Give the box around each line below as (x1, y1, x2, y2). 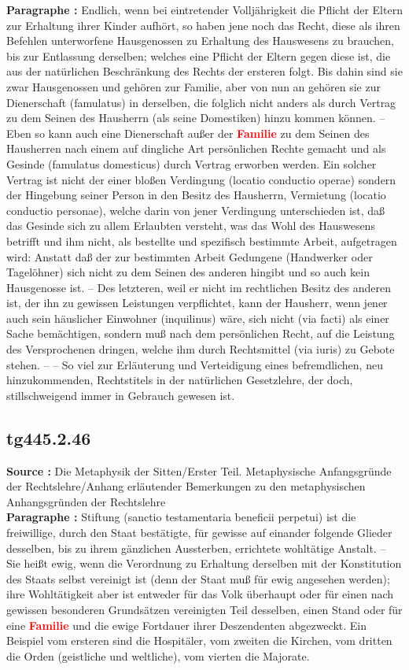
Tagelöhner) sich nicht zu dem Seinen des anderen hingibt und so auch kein (6, 264, 370, 280)
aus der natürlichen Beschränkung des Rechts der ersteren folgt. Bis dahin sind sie (6, 63, 403, 80)
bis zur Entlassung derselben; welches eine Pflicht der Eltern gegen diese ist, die (6, 47, 391, 64)
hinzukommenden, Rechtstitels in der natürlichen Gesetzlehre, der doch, (6, 372, 353, 388)
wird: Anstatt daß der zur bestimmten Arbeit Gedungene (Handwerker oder (6, 248, 373, 265)
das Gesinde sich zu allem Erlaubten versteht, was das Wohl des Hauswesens (6, 217, 375, 234)
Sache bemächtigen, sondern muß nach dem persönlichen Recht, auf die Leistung (6, 325, 395, 342)
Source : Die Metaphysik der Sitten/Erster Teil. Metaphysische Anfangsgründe (6, 462, 392, 479)
